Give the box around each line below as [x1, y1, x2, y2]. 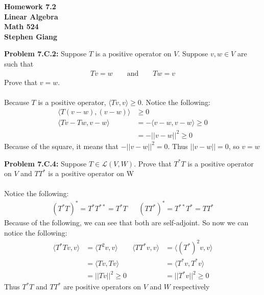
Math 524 [4, 21, 39, 32]
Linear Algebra [4, 11, 58, 22]
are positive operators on [63, 281, 141, 292]
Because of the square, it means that [4, 140, 119, 151]
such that [4, 58, 34, 69]
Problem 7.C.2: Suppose [4, 48, 87, 59]
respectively [173, 281, 210, 292]
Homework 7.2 [4, 1, 56, 11]
